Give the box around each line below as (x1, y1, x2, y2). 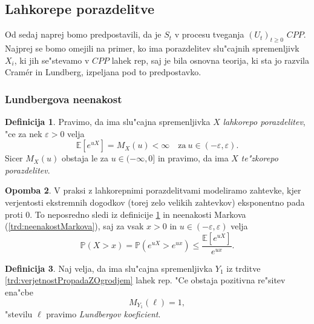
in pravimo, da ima (157, 152, 229, 164)
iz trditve (226, 262, 261, 274)
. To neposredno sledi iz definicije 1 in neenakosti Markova (30, 208, 246, 220)
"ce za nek (5, 127, 42, 140)
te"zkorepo (241, 152, 278, 164)
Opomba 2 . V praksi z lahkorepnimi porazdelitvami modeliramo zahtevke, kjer (5, 184, 301, 197)
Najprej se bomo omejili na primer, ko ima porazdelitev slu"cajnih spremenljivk (5, 42, 299, 54)
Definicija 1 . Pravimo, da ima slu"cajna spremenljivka (5, 115, 211, 127)
